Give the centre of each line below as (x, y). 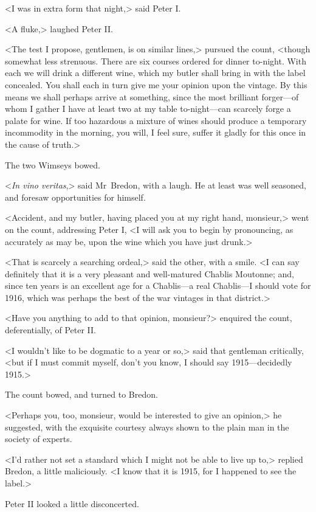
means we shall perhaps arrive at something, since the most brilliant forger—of (152, 96)
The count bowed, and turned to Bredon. (81, 394)
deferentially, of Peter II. (51, 330)
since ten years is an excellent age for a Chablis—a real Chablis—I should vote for (158, 285)
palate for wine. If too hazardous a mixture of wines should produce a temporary (156, 120)
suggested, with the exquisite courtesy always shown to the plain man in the (147, 427)
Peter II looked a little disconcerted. (72, 503)
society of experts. (39, 439)
